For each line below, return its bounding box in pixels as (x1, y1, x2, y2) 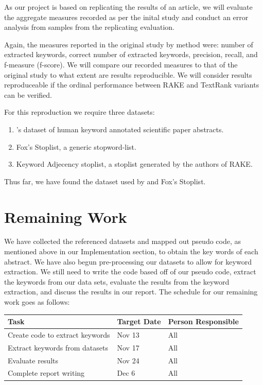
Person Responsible (168, 316, 239, 327)
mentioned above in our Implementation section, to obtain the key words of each (4, 246, 258, 257)
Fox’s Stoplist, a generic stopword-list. (16, 141, 136, 152)
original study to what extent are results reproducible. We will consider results (4, 69, 252, 80)
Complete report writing (8, 367, 85, 378)
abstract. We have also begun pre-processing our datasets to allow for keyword (4, 256, 252, 267)
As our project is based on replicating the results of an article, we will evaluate (4, 2, 253, 12)
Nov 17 (117, 342, 139, 353)
